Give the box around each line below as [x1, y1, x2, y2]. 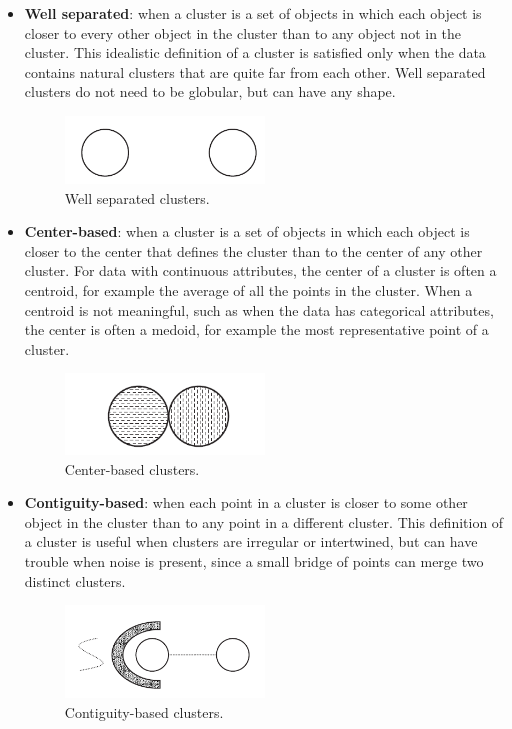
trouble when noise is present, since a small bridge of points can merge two [24, 550, 484, 571]
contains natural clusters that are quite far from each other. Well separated [24, 61, 486, 82]
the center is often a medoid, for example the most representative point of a [24, 319, 489, 340]
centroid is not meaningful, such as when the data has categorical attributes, [24, 299, 494, 320]
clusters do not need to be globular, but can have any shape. [24, 81, 396, 102]
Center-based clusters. [64, 458, 200, 479]
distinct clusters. [24, 570, 126, 591]
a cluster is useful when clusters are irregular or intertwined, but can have [24, 531, 478, 552]
